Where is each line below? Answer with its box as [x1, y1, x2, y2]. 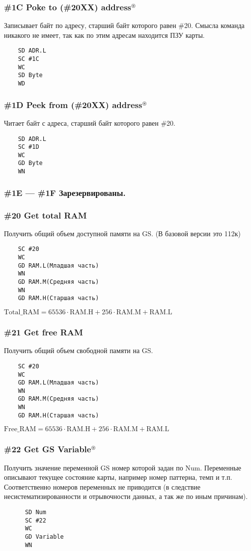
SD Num [25, 509, 46, 516]
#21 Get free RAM [4, 326, 83, 338]
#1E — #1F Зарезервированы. [4, 186, 126, 198]
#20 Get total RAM [4, 209, 87, 221]
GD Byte [18, 160, 43, 167]
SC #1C [18, 55, 39, 63]
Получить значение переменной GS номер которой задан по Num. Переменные [4, 462, 242, 472]
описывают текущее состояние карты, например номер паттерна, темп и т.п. [4, 472, 232, 482]
